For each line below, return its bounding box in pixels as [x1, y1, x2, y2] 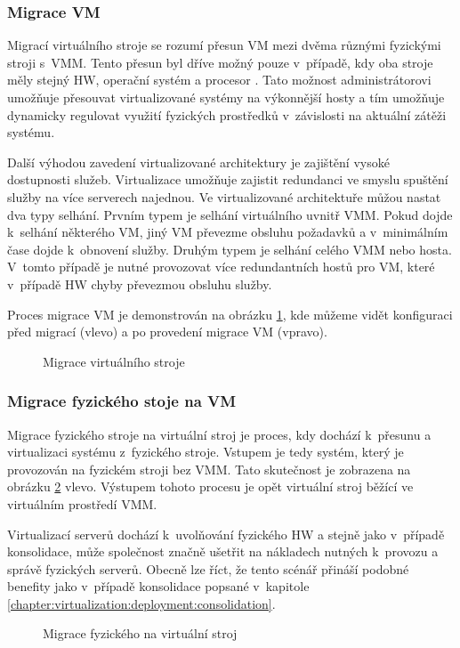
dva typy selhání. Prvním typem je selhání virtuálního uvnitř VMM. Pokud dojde [7, 205, 453, 223]
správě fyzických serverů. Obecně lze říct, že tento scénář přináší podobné [7, 559, 409, 578]
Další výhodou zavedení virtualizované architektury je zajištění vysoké [7, 152, 390, 171]
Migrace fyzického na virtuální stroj [43, 624, 238, 643]
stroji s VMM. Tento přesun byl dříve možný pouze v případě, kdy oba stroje [7, 53, 433, 71]
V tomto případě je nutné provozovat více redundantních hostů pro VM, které [7, 257, 435, 276]
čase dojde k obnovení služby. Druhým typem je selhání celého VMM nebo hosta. [7, 239, 452, 258]
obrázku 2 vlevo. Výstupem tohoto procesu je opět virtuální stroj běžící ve [7, 477, 414, 496]
